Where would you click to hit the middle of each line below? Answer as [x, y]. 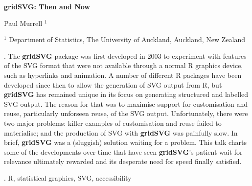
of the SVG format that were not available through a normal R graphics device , [124, 65]
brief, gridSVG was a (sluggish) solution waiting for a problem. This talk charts [126, 142]
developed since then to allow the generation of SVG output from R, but [113, 84]
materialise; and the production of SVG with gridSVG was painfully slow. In [121, 132]
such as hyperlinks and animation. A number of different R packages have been [123, 75]
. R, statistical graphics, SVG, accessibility [68, 177]
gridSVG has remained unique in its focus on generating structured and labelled [126, 94]
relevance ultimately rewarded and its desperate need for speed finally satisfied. [123, 161]
